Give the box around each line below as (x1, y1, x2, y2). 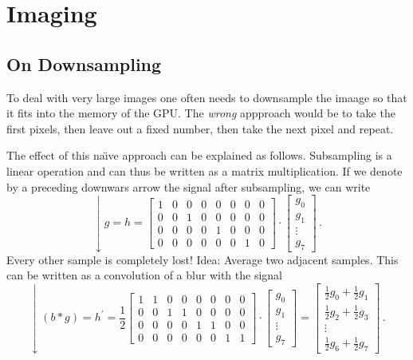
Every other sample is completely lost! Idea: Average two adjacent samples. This (6, 251, 399, 267)
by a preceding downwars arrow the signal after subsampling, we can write (6, 178, 371, 195)
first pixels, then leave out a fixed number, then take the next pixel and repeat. (6, 120, 394, 136)
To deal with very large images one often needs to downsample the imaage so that (6, 89, 407, 105)
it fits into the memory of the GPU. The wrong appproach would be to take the (6, 105, 395, 121)
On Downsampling (6, 51, 162, 76)
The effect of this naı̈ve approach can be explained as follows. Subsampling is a (6, 147, 392, 164)
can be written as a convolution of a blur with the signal (6, 267, 282, 283)
